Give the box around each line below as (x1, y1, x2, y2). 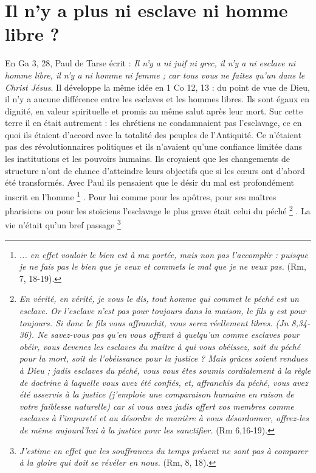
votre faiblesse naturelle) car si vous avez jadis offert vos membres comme (19, 399, 294, 412)
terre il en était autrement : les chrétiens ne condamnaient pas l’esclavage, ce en (5, 116, 302, 129)
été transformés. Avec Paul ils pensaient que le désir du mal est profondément (5, 176, 294, 189)
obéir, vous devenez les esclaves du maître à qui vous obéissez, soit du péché (19, 340, 301, 352)
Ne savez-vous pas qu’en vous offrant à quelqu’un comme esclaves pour (37, 328, 300, 341)
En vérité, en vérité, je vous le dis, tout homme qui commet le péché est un (19, 292, 299, 305)
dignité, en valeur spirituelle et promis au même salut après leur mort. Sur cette (5, 104, 303, 117)
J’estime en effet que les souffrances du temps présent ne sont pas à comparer (19, 444, 308, 457)
